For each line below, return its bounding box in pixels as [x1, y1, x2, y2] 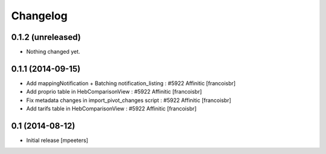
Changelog [11, 9, 68, 22]
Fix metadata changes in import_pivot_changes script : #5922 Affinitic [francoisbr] [26, 97, 232, 104]
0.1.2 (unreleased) [11, 32, 81, 42]
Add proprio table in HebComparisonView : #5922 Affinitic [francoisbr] [26, 88, 202, 95]
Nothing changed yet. [26, 48, 81, 56]
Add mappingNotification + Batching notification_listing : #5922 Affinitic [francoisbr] [26, 79, 236, 87]
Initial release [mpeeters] [26, 136, 89, 144]
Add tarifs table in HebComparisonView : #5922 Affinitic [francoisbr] [26, 105, 197, 112]
